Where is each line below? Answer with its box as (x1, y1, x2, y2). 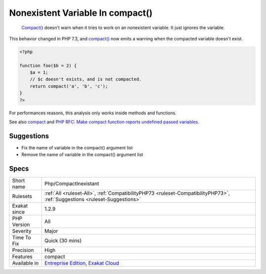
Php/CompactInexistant (44, 180, 100, 187)
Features (12, 253, 33, 260)
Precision (12, 247, 34, 254)
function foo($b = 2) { (19, 63, 77, 68)
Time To (12, 234, 32, 241)
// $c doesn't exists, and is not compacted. (30, 76, 142, 82)
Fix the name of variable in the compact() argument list (21, 144, 133, 150)
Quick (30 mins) (44, 237, 82, 244)
